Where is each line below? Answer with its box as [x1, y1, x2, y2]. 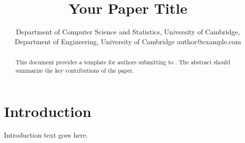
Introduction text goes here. [4, 130, 88, 140]
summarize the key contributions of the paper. [15, 66, 134, 74]
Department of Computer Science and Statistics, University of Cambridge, [16, 27, 240, 37]
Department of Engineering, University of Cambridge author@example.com [15, 36, 241, 46]
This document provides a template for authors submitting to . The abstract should [15, 58, 230, 66]
